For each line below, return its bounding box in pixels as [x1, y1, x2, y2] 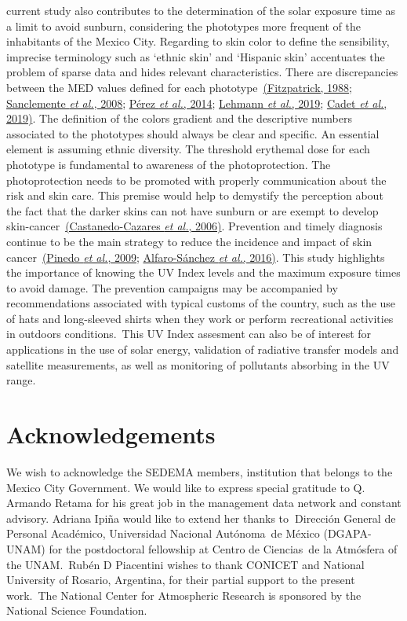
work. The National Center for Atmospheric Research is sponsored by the [6, 586, 362, 603]
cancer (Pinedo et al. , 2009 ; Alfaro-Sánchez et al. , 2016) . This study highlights [6, 248, 385, 265]
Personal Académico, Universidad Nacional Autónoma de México [6, 525, 320, 542]
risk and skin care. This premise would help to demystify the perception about [6, 187, 383, 204]
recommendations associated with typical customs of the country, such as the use [6, 295, 396, 311]
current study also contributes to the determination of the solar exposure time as [6, 2, 396, 18]
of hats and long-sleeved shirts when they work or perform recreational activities [6, 310, 394, 326]
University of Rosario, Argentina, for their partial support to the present [6, 571, 355, 588]
